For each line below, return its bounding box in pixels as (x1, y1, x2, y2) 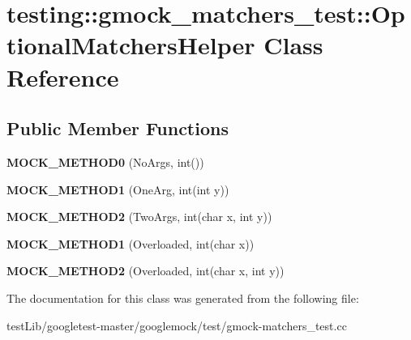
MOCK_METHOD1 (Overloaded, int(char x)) (6, 235, 255, 252)
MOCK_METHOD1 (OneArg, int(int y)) (6, 181, 229, 198)
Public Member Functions (6, 116, 229, 141)
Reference (6, 60, 119, 93)
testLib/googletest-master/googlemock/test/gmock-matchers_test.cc (6, 317, 347, 334)
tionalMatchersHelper (6, 28, 255, 62)
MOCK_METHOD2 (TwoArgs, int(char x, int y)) (6, 208, 272, 225)
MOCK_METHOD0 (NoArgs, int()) (6, 153, 204, 170)
